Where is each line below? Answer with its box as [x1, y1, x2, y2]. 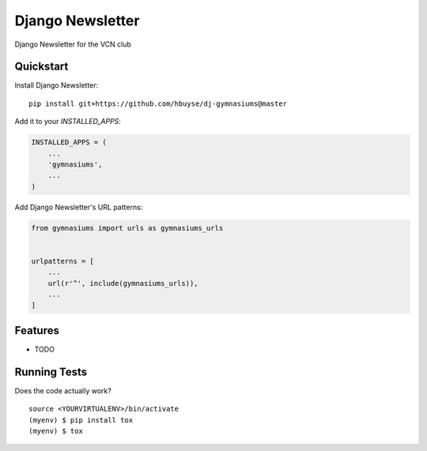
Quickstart [14, 60, 69, 73]
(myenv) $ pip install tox [28, 415, 134, 424]
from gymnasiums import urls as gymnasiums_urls [31, 224, 224, 232]
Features [14, 324, 59, 337]
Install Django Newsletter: [14, 81, 99, 90]
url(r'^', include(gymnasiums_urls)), [47, 279, 198, 288]
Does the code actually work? [14, 385, 112, 395]
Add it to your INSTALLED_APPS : [14, 117, 122, 126]
